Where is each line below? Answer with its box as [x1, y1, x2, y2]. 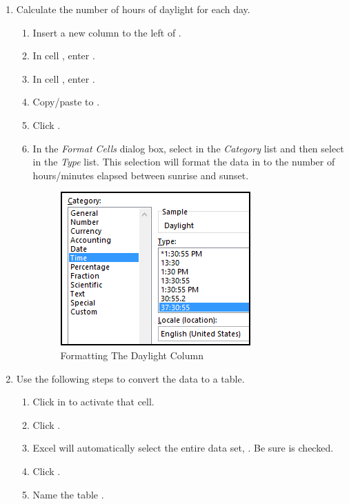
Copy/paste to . [32, 94, 100, 109]
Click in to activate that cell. [32, 394, 154, 409]
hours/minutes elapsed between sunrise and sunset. [32, 168, 249, 182]
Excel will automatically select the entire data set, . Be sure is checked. [32, 441, 334, 455]
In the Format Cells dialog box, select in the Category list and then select [32, 141, 344, 155]
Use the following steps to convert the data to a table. [16, 371, 245, 385]
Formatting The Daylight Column [60, 347, 203, 362]
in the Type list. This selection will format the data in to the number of [32, 154, 335, 169]
